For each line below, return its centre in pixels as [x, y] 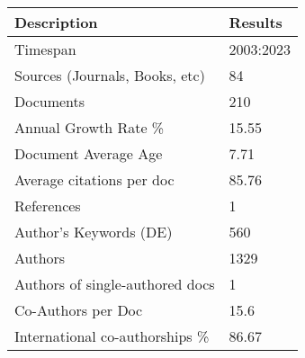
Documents [50, 101]
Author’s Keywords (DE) [94, 232]
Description [56, 22]
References [48, 206]
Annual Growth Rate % [90, 127]
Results [256, 22]
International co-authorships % [112, 336]
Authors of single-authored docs [115, 284]
